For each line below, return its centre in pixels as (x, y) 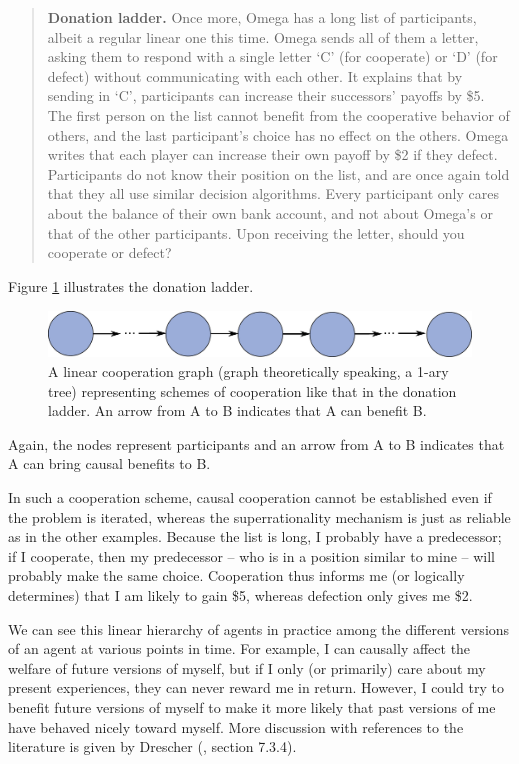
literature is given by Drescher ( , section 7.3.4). (152, 746)
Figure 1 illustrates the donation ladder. (131, 285)
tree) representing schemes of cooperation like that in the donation (252, 390)
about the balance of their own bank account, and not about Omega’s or (270, 212)
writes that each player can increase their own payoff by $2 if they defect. (272, 154)
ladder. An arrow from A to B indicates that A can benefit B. (237, 410)
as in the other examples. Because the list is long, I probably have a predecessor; (255, 536)
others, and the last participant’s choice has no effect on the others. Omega (278, 134)
